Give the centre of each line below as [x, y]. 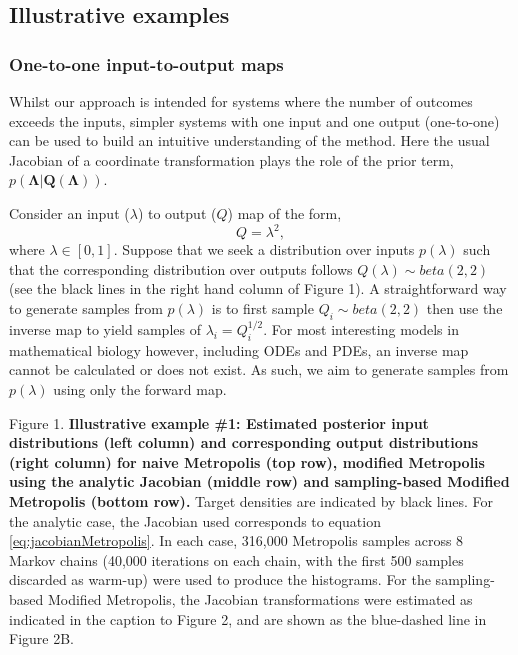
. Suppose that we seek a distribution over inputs [264, 249]
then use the [464, 307]
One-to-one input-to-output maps [146, 63]
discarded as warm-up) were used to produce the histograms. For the [220, 579]
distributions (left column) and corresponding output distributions [243, 442]
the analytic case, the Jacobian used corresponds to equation [195, 520]
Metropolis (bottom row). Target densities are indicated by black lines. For [251, 501]
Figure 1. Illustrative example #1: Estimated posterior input [219, 422]
